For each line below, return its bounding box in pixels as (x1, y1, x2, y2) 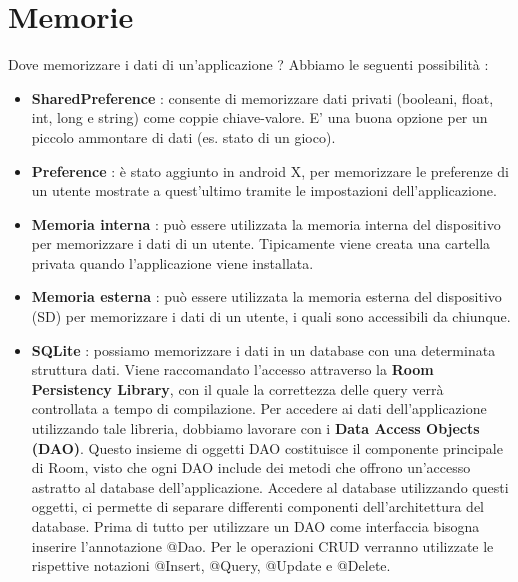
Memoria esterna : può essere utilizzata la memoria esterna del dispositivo (31, 286, 502, 307)
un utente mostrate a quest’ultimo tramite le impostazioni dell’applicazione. (31, 180, 497, 201)
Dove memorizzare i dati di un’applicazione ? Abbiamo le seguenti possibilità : (8, 54, 489, 75)
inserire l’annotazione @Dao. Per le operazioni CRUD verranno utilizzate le (31, 535, 494, 556)
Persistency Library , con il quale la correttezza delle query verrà (31, 378, 444, 399)
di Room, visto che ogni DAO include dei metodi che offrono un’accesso (31, 457, 471, 478)
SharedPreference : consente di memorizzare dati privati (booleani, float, (31, 87, 494, 108)
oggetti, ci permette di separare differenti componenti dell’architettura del (31, 496, 484, 517)
